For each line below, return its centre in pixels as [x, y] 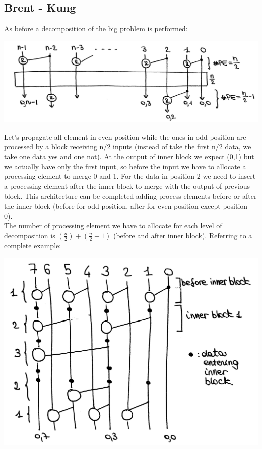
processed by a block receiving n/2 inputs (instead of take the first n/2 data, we [128, 146]
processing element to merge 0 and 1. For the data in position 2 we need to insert [130, 176]
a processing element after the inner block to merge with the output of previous [127, 186]
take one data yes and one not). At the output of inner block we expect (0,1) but [129, 156]
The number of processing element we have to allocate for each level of [113, 226]
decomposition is [30, 235]
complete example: [33, 245]
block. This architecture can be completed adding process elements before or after [130, 196]
